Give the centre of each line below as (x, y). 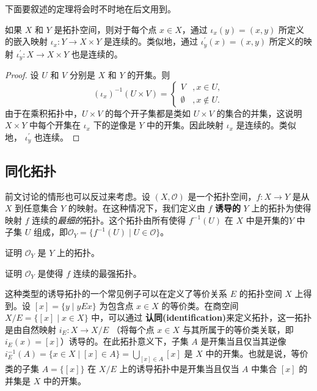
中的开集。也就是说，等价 (257, 353)
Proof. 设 (22, 75)
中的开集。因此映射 (185, 125)
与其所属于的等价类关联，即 (238, 329)
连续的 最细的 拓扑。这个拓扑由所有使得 (109, 220)
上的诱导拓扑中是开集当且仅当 (179, 368)
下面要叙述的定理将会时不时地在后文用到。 (90, 9)
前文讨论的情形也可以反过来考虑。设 (78, 196)
